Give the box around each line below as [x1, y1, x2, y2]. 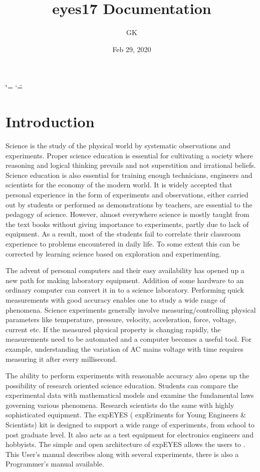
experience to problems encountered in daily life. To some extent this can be [6, 238, 240, 249]
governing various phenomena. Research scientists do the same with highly [6, 399, 234, 410]
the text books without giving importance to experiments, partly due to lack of [6, 218, 249, 229]
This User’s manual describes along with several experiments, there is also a [6, 448, 239, 459]
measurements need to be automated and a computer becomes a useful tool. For [6, 334, 251, 344]
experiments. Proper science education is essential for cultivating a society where [6, 150, 253, 160]
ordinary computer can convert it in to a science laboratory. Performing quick [6, 285, 244, 295]
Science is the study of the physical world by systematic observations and [6, 140, 230, 151]
